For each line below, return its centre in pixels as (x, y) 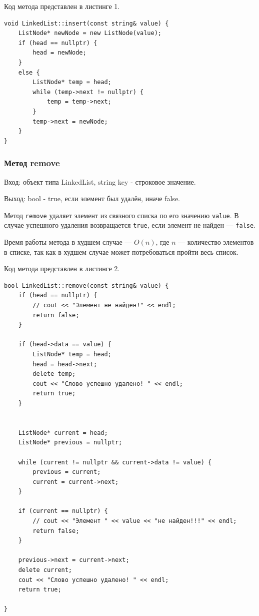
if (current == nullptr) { (63, 511)
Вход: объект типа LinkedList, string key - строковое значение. (100, 181)
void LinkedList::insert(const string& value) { (86, 23)
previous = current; (67, 472)
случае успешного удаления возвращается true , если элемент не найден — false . (130, 225)
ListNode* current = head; (63, 433)
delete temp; (54, 374)
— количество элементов (216, 242)
